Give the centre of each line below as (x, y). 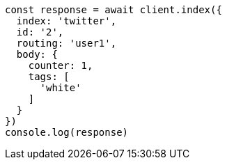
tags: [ (49, 77)
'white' (61, 88)
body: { (37, 54)
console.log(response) (67, 132)
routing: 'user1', (66, 43)
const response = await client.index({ (113, 10)
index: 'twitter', (66, 21)
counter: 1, (61, 65)
